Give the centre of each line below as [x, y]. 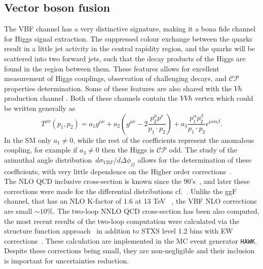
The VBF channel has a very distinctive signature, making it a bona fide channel [130, 29]
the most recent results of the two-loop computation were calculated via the [122, 221]
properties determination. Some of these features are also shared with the [118, 88]
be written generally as [40, 108]
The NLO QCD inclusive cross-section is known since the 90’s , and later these [127, 181]
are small [18, 210]
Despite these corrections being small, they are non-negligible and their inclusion [129, 251]
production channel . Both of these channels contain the [91, 98]
